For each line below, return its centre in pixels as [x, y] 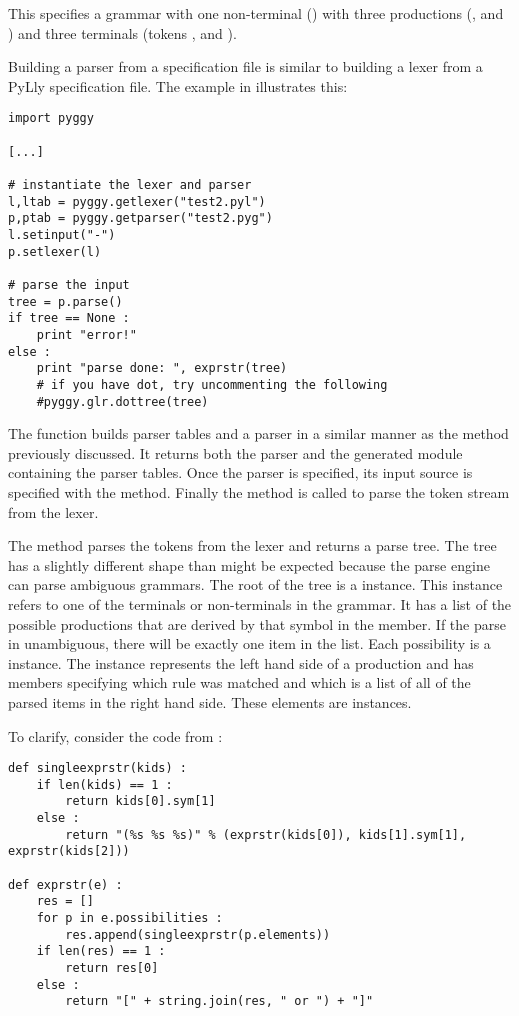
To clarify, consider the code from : [115, 735]
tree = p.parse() [65, 301]
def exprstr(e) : [65, 884]
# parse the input [69, 284]
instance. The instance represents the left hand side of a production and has [241, 662]
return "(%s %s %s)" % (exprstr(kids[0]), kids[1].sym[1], [266, 834]
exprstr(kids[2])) [69, 851]
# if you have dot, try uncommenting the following [212, 384]
